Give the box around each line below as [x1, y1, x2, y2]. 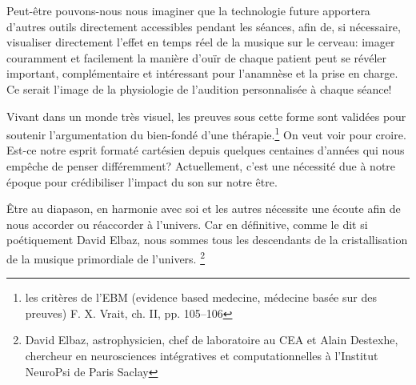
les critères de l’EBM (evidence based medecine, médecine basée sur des [25, 289, 377, 306]
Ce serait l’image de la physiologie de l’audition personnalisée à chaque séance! [6, 80, 392, 97]
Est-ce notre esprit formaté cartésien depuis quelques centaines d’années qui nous [6, 142, 405, 158]
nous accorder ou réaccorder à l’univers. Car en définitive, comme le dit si [6, 215, 368, 232]
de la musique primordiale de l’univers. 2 [6, 247, 206, 267]
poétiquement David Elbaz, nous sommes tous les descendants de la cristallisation [6, 231, 408, 248]
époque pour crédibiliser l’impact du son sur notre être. [6, 173, 278, 190]
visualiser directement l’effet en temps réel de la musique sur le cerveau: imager [6, 34, 395, 50]
